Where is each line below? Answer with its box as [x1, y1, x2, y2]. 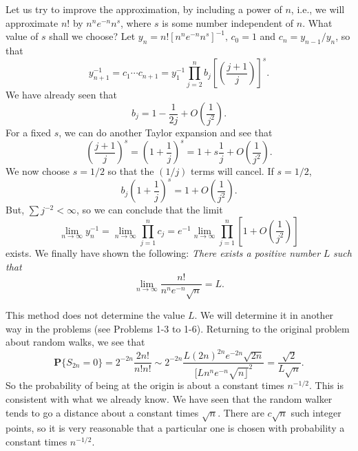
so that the [107, 164, 154, 178]
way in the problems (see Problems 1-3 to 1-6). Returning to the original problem [6, 321, 350, 335]
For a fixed [6, 125, 51, 139]
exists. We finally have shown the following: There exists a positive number [6, 246, 321, 260]
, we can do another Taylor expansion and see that [59, 125, 273, 139]
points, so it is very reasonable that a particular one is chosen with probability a [6, 421, 345, 435]
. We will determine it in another [194, 308, 334, 322]
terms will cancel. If [191, 164, 274, 178]
